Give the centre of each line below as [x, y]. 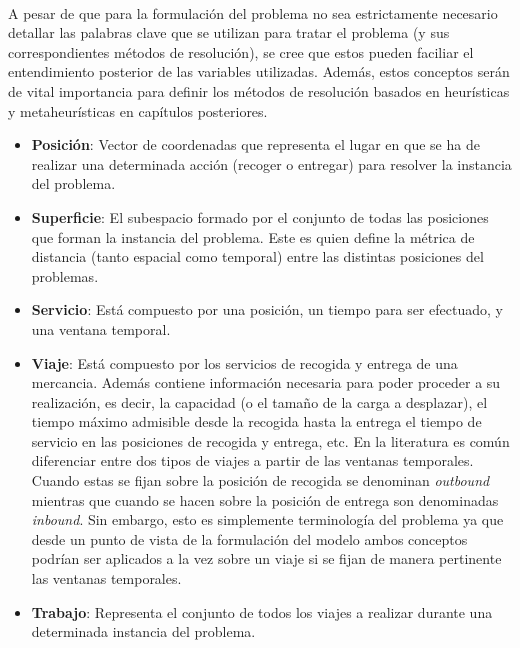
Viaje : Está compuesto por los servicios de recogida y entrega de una [244, 362]
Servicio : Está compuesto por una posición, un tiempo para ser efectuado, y [267, 309]
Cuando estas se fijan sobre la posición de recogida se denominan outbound [260, 480]
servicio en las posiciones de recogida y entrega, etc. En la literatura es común [270, 440]
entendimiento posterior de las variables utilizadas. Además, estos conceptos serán [259, 71]
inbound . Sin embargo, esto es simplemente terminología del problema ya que [267, 519]
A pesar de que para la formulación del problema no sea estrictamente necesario [253, 12]
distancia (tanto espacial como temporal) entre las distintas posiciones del [257, 256]
